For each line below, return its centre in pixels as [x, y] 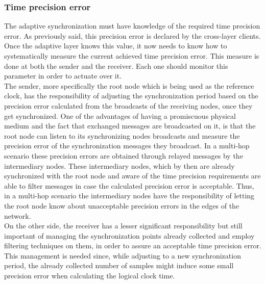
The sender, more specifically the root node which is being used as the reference [129, 85]
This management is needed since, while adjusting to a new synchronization [123, 255]
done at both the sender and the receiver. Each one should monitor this [116, 66]
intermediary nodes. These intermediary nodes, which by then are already [119, 165]
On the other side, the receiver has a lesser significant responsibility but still [123, 226]
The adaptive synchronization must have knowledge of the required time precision [132, 26]
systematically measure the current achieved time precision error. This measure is [132, 56]
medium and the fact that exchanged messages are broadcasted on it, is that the [130, 126]
